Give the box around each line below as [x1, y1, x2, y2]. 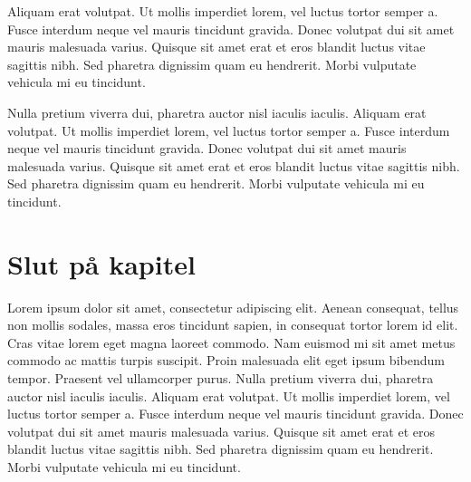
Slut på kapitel [7, 245, 196, 282]
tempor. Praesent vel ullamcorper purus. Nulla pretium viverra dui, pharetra [7, 369, 434, 388]
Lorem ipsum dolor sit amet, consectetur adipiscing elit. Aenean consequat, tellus [7, 297, 459, 316]
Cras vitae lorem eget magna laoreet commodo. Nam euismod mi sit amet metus [7, 333, 456, 352]
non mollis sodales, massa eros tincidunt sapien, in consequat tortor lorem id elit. [7, 315, 458, 334]
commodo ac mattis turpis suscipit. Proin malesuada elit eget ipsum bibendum [7, 351, 445, 370]
